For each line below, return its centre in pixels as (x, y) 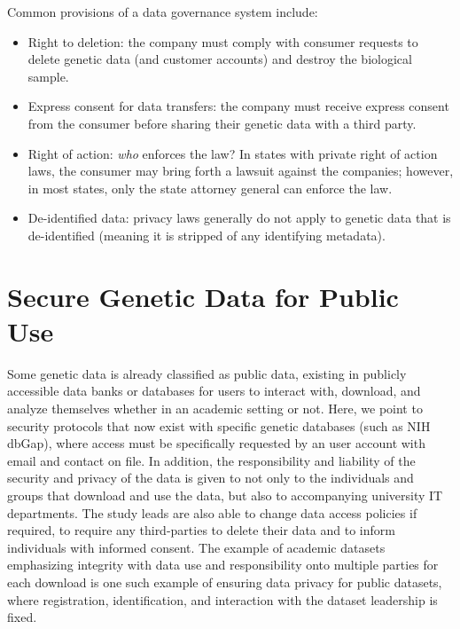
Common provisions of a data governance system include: (163, 12)
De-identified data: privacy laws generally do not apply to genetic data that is (239, 218)
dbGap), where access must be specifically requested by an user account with (216, 443)
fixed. (22, 617)
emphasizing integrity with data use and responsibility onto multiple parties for (223, 565)
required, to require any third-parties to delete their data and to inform (201, 530)
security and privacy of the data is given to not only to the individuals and (211, 478)
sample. (48, 76)
